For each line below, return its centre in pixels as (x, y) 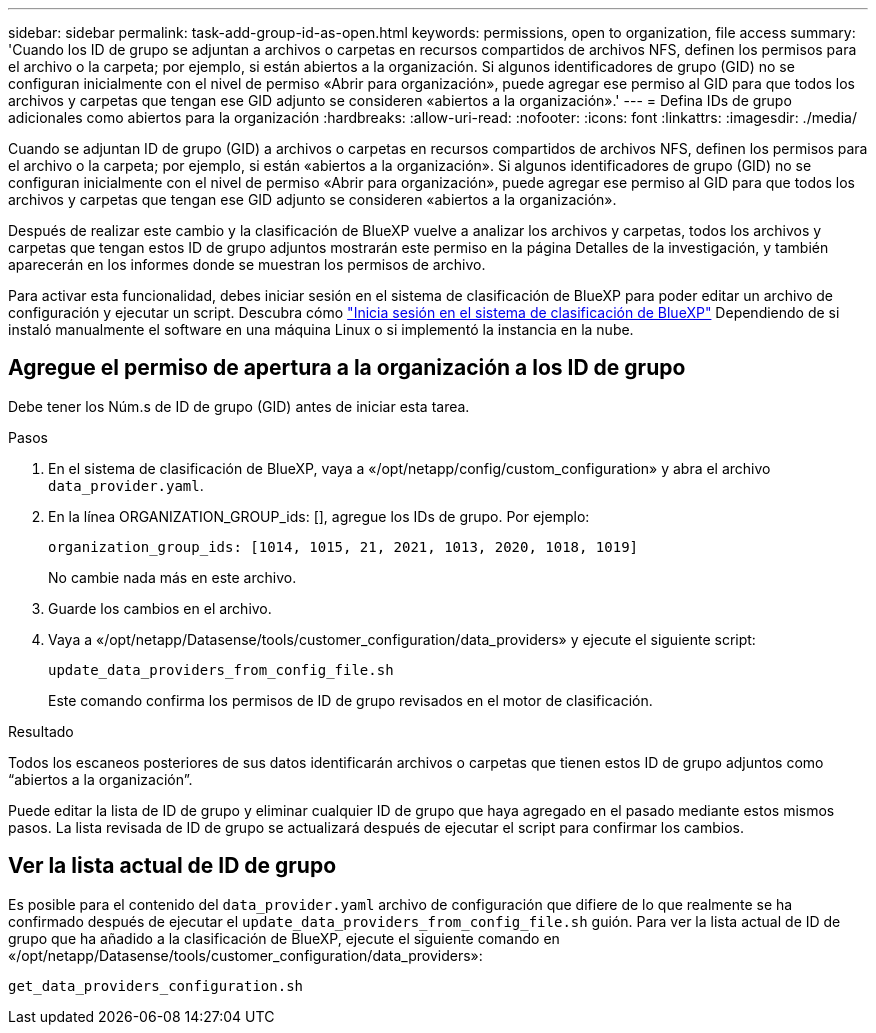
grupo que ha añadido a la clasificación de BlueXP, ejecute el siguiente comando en (284, 938)
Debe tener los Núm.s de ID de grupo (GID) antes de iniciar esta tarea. (239, 406)
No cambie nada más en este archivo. (172, 577)
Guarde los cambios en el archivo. (160, 608)
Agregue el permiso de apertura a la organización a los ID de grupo (347, 368)
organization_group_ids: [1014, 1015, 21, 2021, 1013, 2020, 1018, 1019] (343, 546)
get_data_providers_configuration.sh (156, 985)
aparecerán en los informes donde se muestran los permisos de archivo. (247, 264)
